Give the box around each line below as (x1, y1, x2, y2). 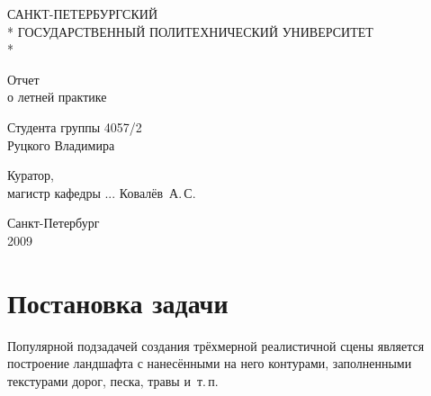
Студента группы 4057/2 (7, 117, 142, 136)
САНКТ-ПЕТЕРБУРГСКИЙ (7, 4, 158, 22)
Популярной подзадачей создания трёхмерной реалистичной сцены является (7, 336, 425, 355)
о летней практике (7, 87, 107, 106)
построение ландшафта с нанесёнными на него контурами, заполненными (7, 354, 412, 373)
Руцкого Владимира (7, 135, 115, 154)
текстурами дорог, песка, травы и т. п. (7, 371, 219, 390)
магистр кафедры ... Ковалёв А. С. (7, 183, 196, 202)
